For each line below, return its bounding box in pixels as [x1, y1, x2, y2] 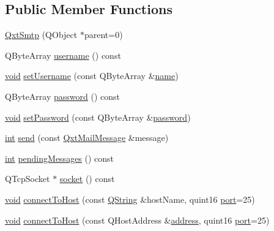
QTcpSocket [5, 172, 50, 185]
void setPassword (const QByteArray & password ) [5, 110, 191, 123]
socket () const [59, 172, 115, 185]
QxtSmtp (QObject [5, 28, 78, 41]
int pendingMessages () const [5, 151, 114, 164]
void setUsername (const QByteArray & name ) [5, 69, 179, 82]
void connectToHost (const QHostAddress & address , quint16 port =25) [5, 213, 270, 226]
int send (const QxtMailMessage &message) [5, 131, 169, 144]
